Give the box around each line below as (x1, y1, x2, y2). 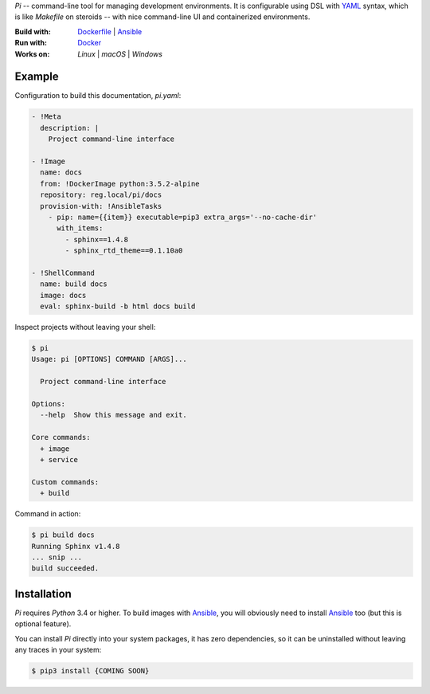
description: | (40, 124, 100, 132)
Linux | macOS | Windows (77, 49, 163, 59)
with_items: (57, 224, 104, 233)
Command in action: (14, 509, 81, 519)
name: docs (40, 168, 83, 177)
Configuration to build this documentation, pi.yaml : (14, 91, 182, 100)
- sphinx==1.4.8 (64, 235, 129, 244)
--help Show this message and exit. (40, 410, 187, 420)
